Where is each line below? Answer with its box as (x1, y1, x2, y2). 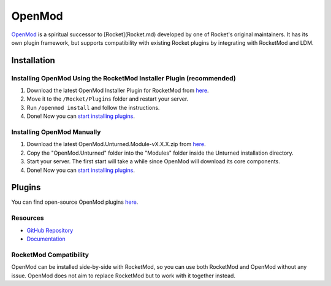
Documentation (26, 235, 66, 242)
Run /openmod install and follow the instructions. (26, 104, 160, 111)
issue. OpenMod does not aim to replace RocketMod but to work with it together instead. (11, 272, 236, 279)
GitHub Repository (26, 226, 74, 234)
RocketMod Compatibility (11, 250, 89, 259)
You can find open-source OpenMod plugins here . (11, 198, 139, 206)
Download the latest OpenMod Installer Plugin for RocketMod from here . (26, 87, 209, 95)
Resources (11, 214, 44, 222)
